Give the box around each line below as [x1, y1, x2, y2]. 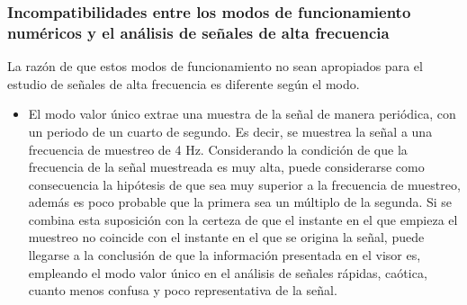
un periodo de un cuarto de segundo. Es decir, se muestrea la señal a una [28, 121, 433, 140]
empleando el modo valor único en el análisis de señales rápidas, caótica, [28, 263, 427, 282]
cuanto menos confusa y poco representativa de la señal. [28, 281, 337, 300]
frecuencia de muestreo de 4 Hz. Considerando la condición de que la [28, 139, 408, 158]
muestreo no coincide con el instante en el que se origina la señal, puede [28, 228, 425, 247]
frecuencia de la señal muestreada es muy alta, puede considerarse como [28, 157, 425, 176]
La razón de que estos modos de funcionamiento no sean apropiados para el [7, 57, 423, 76]
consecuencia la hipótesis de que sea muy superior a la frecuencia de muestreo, [28, 175, 461, 193]
